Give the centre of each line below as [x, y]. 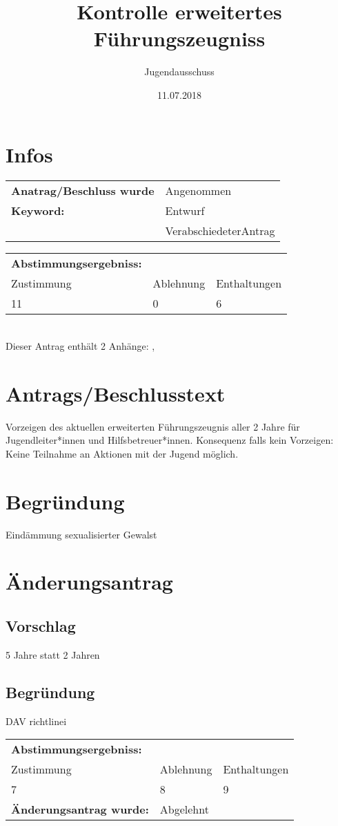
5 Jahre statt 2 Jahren [53, 654]
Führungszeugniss [179, 38]
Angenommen [198, 191]
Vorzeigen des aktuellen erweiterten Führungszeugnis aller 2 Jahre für [153, 426]
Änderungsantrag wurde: [80, 809]
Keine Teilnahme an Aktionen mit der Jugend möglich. [122, 453]
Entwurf [185, 211]
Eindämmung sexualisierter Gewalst [81, 534]
